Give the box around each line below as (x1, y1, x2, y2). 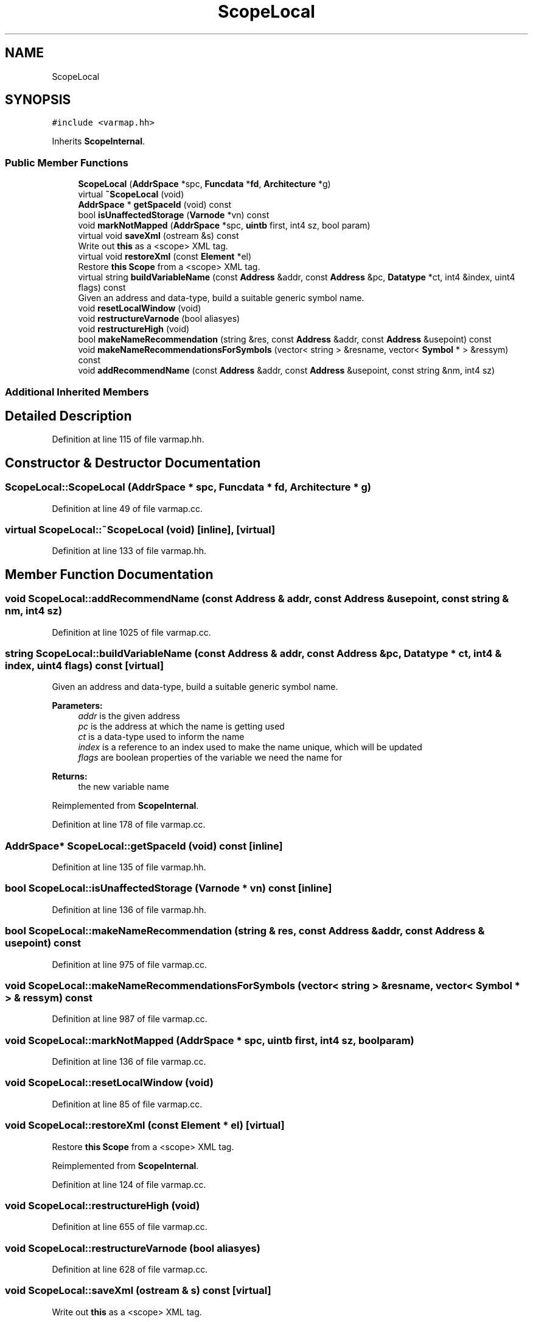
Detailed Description (5, 408, 132, 424)
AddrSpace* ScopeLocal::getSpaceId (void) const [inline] (5, 839, 283, 852)
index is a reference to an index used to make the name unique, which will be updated (78, 742, 422, 753)
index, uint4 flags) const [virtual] (5, 659, 164, 672)
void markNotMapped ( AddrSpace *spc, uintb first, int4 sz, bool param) (78, 220, 371, 231)
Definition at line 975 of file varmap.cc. (52, 959, 207, 970)
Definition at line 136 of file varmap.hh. (52, 904, 207, 915)
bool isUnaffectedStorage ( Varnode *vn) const (78, 210, 270, 221)
